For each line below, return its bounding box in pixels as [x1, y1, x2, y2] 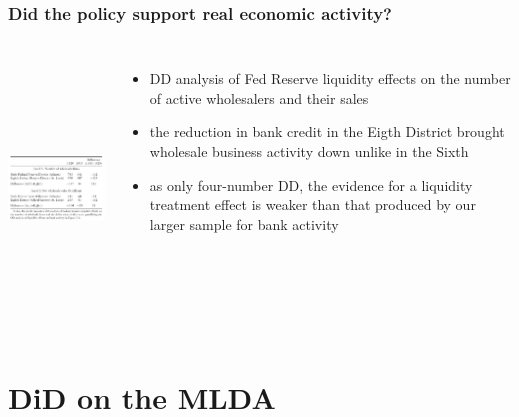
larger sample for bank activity [149, 213, 339, 234]
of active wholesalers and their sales [149, 87, 369, 108]
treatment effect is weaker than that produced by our [149, 194, 476, 215]
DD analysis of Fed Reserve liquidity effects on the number [149, 68, 511, 89]
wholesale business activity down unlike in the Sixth [149, 141, 469, 161]
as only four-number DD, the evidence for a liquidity [149, 174, 473, 195]
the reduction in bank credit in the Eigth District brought [149, 121, 505, 142]
